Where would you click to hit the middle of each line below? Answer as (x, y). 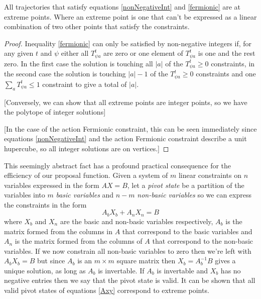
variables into (25, 195)
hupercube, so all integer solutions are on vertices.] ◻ (87, 148)
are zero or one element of (143, 53)
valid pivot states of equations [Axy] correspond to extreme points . (107, 290)
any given (19, 53)
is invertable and (182, 270)
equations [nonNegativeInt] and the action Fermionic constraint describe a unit (125, 138)
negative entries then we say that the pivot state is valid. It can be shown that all (130, 280)
